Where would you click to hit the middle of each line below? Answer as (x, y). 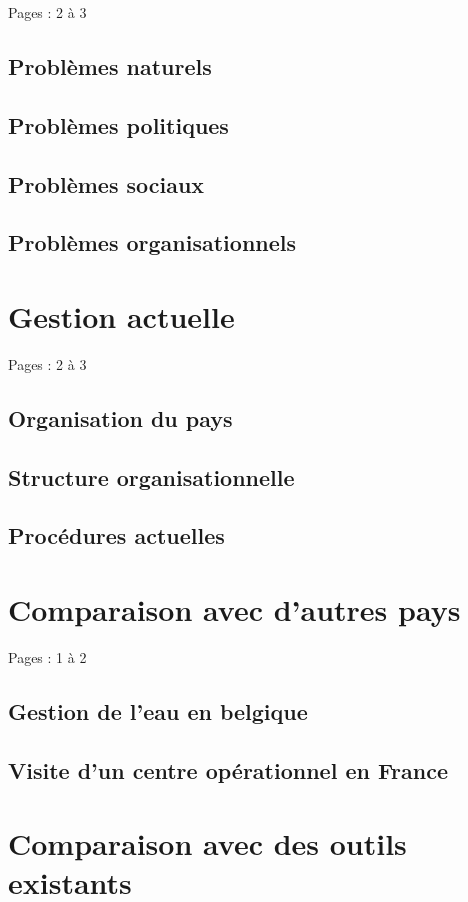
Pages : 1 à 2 (47, 656)
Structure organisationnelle (151, 476)
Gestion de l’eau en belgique (158, 710)
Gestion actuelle (121, 315)
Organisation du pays (120, 417)
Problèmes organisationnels (152, 242)
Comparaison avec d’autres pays (234, 608)
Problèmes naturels (110, 65)
